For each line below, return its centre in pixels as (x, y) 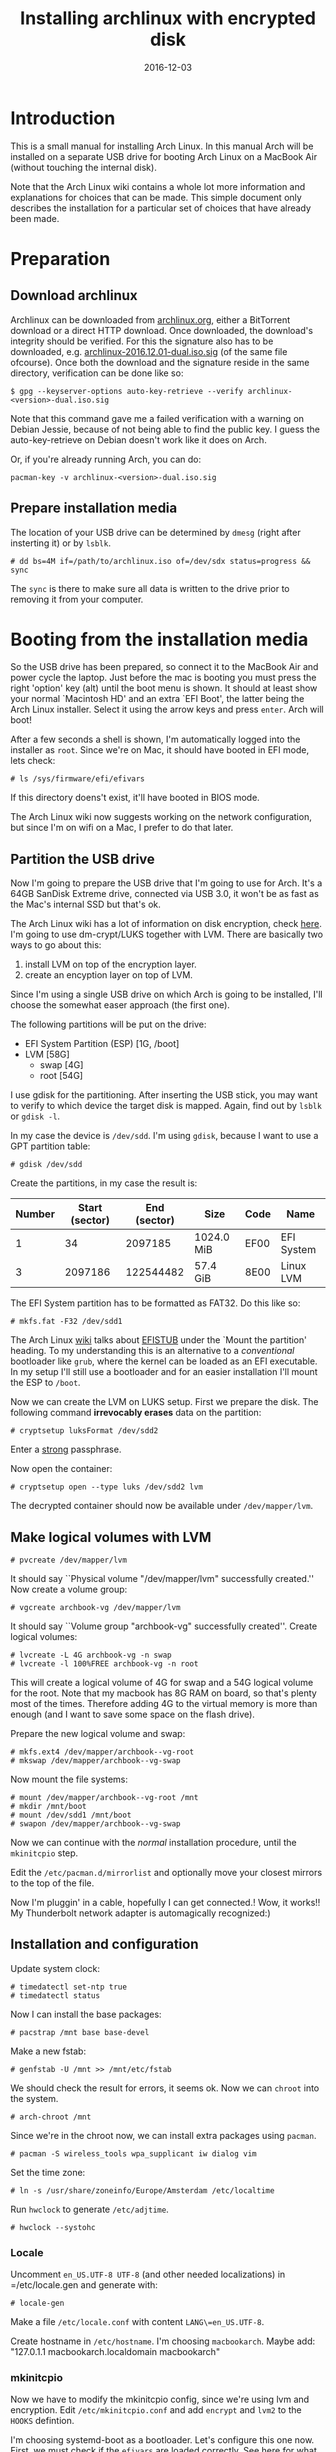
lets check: (33, 761)
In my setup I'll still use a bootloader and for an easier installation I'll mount (164, 1372)
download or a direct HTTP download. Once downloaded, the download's (161, 330)
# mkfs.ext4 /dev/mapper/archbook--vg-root (102, 1752)
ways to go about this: (56, 945)
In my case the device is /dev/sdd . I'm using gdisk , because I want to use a (164, 1136)
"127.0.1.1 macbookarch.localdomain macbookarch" (115, 2352)
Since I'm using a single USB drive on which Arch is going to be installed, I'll (166, 994)
